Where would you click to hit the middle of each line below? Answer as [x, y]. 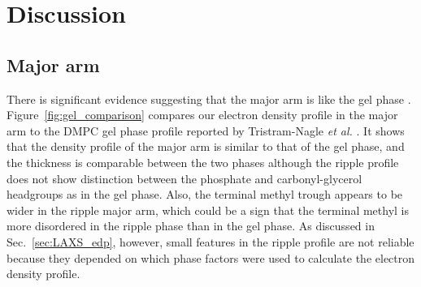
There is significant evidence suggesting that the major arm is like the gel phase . [209, 99]
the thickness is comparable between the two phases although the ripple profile [203, 162]
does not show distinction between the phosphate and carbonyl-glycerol [184, 178]
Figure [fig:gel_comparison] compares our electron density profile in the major [202, 115]
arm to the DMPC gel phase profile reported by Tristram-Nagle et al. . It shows [206, 130]
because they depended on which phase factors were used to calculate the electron [211, 257]
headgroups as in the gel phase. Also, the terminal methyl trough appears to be [205, 194]
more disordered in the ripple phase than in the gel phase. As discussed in [191, 226]
